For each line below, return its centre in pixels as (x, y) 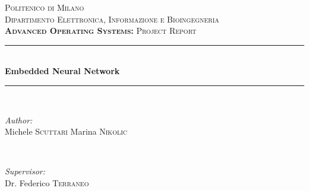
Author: (19, 120)
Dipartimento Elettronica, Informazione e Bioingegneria (112, 19)
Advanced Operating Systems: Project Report (101, 31)
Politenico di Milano (45, 7)
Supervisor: (25, 171)
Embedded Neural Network (62, 71)
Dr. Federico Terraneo (47, 182)
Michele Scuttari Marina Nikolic (66, 131)
